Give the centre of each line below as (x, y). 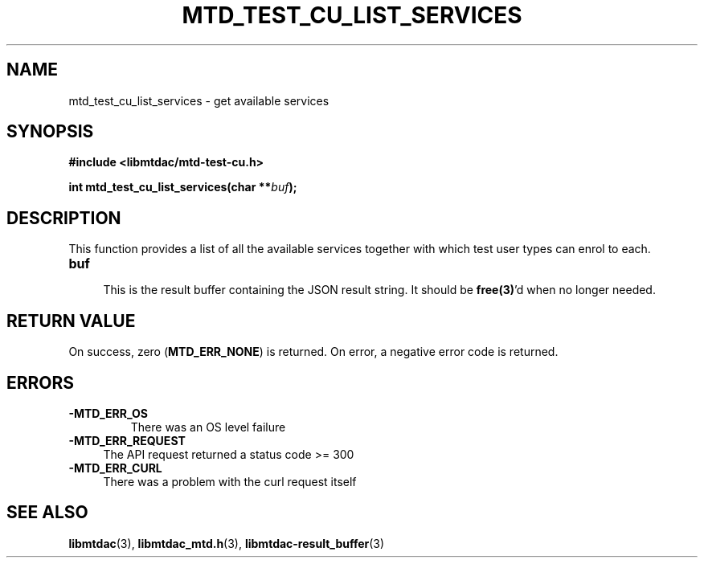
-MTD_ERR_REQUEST (127, 440)
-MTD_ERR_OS (108, 413)
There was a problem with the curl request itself (230, 481)
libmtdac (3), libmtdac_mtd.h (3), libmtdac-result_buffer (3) (227, 543)
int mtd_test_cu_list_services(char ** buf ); (183, 187)
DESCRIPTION (64, 218)
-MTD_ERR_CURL (115, 468)
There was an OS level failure (208, 427)
